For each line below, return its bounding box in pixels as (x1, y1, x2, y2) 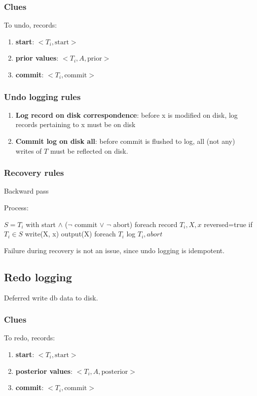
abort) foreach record (113, 219, 178, 229)
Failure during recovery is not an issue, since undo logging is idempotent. (4, 245, 225, 255)
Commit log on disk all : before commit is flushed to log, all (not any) (15, 136, 235, 146)
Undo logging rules (4, 90, 81, 102)
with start (26, 219, 56, 229)
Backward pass (4, 186, 49, 196)
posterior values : (15, 365, 73, 376)
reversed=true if (204, 219, 253, 229)
